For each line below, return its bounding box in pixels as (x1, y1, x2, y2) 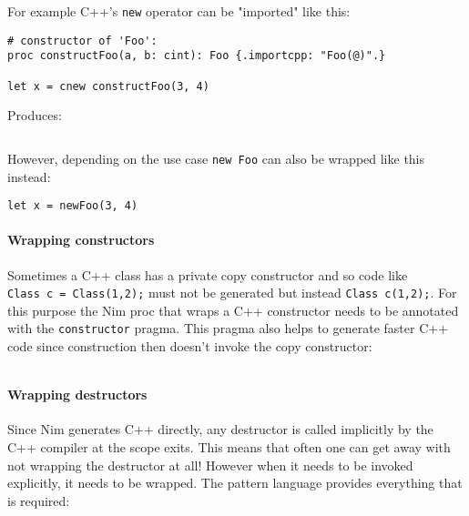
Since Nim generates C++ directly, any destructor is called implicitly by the (7, 420, 433, 439)
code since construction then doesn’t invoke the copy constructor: (7, 337, 372, 356)
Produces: (7, 106, 62, 125)
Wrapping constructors (7, 230, 155, 249)
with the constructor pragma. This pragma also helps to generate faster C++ (7, 319, 449, 338)
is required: (7, 491, 70, 510)
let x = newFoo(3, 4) (7, 199, 138, 213)
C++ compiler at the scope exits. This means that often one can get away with (7, 438, 451, 457)
